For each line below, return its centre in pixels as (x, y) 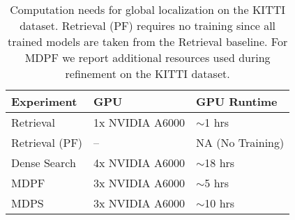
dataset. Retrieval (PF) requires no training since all (148, 25)
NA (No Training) (240, 142)
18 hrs (220, 163)
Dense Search (44, 163)
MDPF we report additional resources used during (147, 57)
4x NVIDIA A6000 (139, 163)
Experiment (44, 101)
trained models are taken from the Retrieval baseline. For (147, 41)
